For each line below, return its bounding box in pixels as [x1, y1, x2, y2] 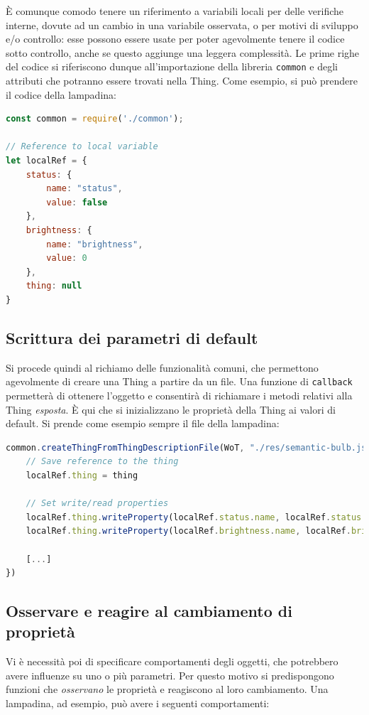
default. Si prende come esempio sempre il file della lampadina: [6, 416, 280, 431]
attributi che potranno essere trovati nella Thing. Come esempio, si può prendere [6, 73, 358, 88]
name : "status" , [46, 183, 123, 194]
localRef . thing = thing [26, 470, 138, 480]
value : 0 [46, 253, 87, 264]
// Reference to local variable [6, 141, 158, 152]
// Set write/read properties [26, 498, 169, 509]
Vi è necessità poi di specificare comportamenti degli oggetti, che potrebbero [6, 654, 338, 669]
